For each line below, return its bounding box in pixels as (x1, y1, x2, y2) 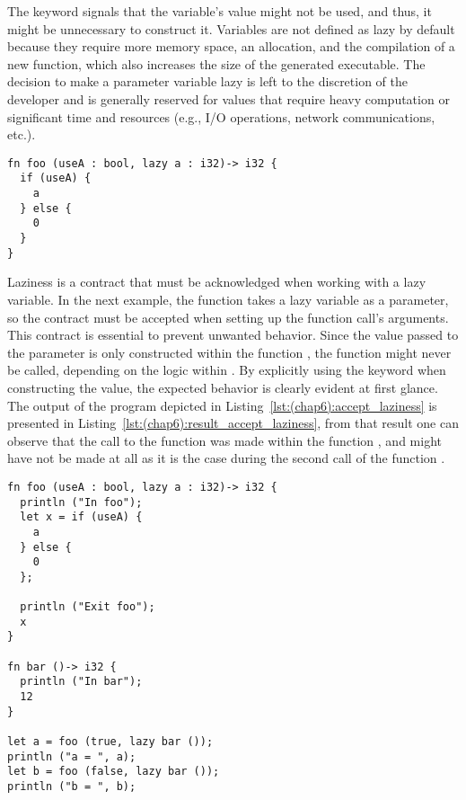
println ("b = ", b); (7, 780, 136, 793)
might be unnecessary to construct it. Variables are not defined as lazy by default (7, 19, 455, 38)
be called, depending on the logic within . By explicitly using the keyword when (7, 360, 446, 379)
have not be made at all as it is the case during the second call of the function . (7, 449, 445, 467)
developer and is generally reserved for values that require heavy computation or (7, 89, 450, 108)
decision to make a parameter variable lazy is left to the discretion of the (7, 72, 409, 91)
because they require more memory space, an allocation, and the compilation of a (7, 37, 455, 56)
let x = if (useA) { (20, 511, 143, 524)
